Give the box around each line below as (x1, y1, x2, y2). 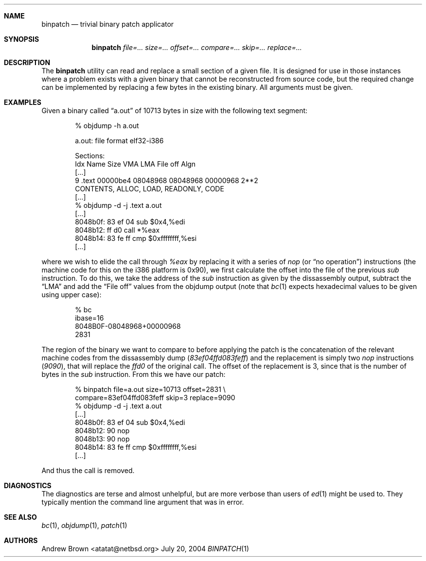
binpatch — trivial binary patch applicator (41, 20, 174, 28)
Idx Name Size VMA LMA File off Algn (75, 160, 196, 168)
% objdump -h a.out (75, 121, 139, 130)
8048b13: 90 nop (75, 435, 130, 443)
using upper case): (41, 290, 102, 299)
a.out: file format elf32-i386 (75, 136, 164, 145)
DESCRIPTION (4, 58, 51, 67)
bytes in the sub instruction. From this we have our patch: (41, 370, 226, 378)
